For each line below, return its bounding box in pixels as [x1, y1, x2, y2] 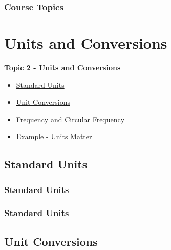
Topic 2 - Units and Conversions [4, 62, 121, 72]
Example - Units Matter [16, 131, 92, 142]
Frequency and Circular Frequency [16, 113, 125, 124]
